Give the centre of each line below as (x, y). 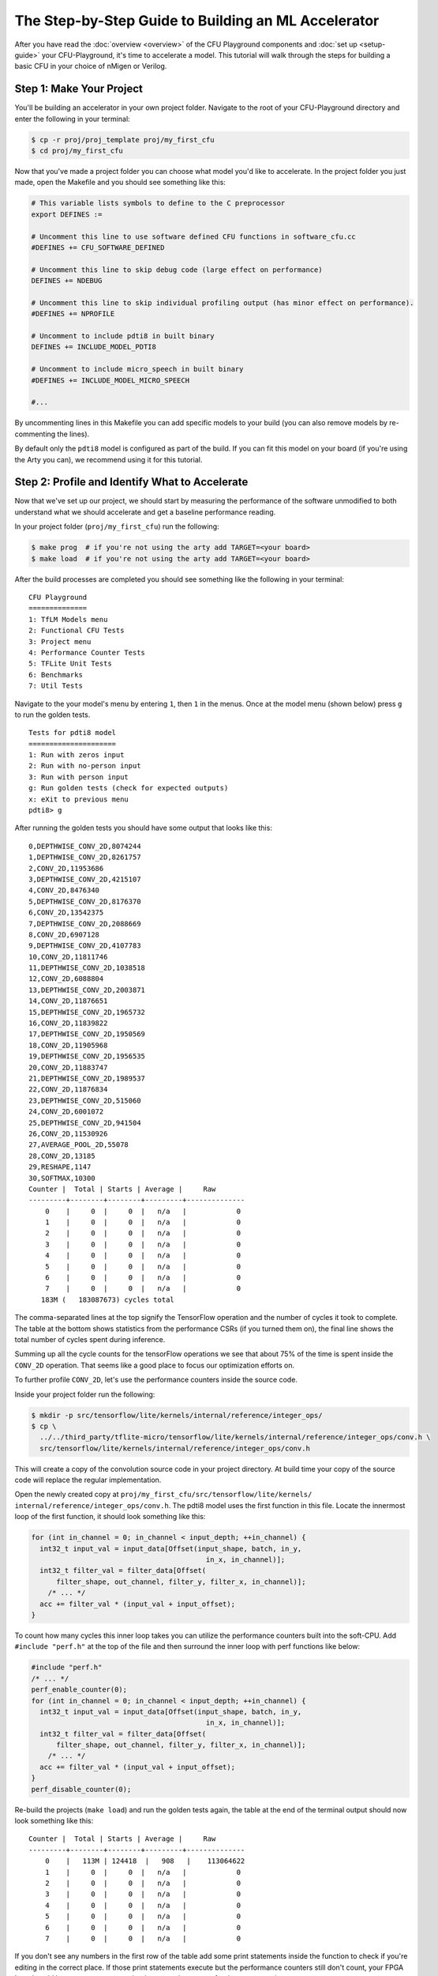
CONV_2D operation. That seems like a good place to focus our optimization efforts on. (155, 1365)
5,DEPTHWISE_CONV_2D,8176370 (85, 901)
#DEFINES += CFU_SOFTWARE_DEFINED (98, 247)
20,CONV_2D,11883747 (68, 1067)
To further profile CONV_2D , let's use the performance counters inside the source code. (156, 1380)
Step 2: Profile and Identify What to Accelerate (131, 482)
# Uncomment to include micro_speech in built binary (137, 369)
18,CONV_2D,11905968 (68, 1045)
